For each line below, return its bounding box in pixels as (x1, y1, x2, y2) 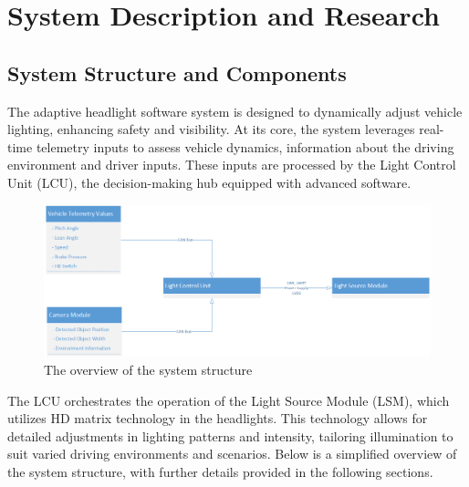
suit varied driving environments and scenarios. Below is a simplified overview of (7, 444, 457, 463)
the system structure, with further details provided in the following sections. (7, 461, 433, 481)
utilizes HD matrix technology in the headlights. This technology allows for (7, 409, 428, 428)
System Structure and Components (7, 58, 347, 87)
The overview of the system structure (44, 360, 253, 378)
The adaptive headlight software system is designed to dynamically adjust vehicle (7, 101, 463, 120)
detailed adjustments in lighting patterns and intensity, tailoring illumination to (7, 426, 453, 445)
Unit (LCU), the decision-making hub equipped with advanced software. (7, 172, 412, 192)
